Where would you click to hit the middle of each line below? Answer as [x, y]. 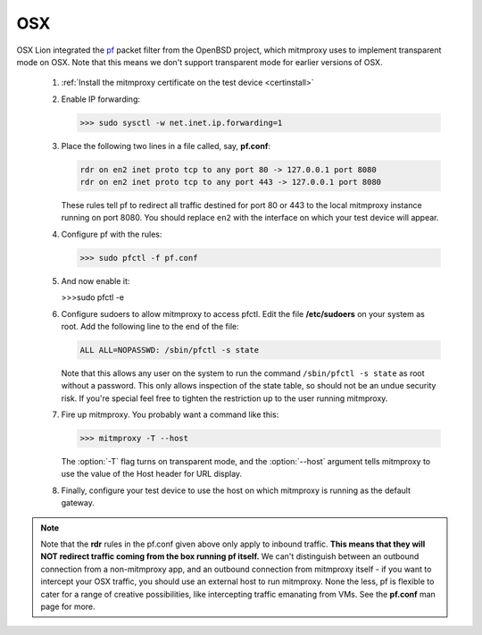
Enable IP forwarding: [101, 99]
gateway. [78, 503]
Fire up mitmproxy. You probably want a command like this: [170, 414]
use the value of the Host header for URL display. [152, 474]
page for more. [68, 606]
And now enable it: [96, 280]
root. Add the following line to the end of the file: [150, 326]
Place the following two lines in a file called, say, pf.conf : [166, 146]
